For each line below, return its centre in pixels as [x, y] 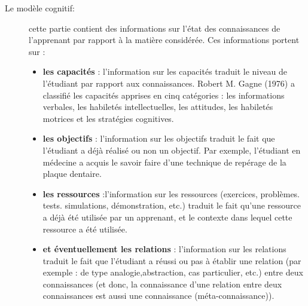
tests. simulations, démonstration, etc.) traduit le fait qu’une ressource [172, 205]
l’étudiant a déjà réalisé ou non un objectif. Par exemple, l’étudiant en [172, 150]
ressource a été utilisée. [85, 229]
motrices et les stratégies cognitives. [108, 118]
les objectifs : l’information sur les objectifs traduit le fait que [159, 138]
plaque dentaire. [72, 174]
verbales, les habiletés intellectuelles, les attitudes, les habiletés [158, 107]
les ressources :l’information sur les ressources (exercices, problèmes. [171, 193]
